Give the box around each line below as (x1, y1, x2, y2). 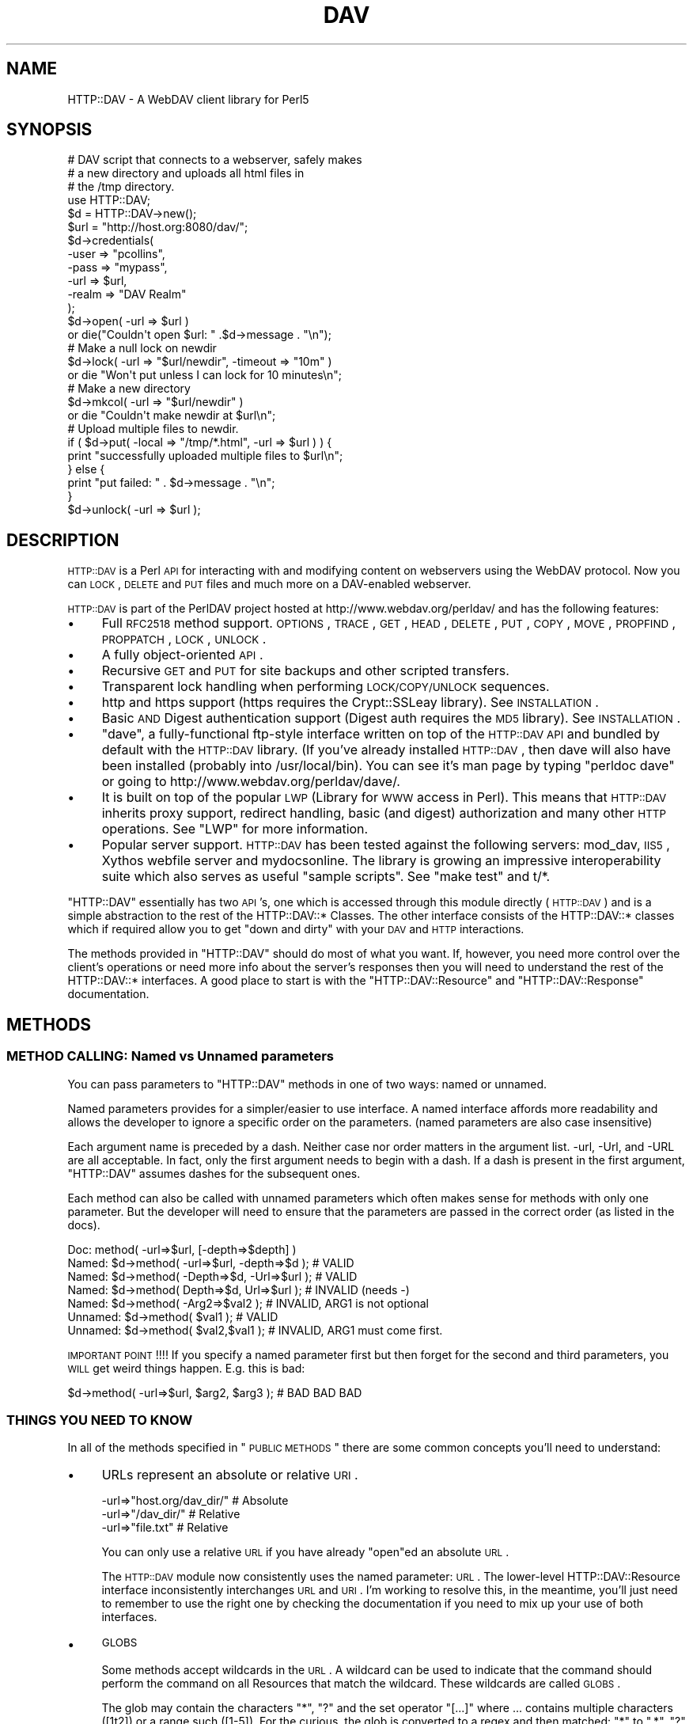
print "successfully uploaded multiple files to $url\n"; (67, 449, 343, 463)
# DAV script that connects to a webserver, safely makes (67, 153, 362, 167)
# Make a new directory (67, 382, 191, 396)
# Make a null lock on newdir (67, 341, 217, 355)
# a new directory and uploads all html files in (67, 166, 305, 180)
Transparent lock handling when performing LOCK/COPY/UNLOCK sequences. (101, 678, 550, 695)
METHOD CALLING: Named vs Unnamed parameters (6, 1048, 335, 1065)
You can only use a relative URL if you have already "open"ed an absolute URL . (101, 1545, 509, 1559)
